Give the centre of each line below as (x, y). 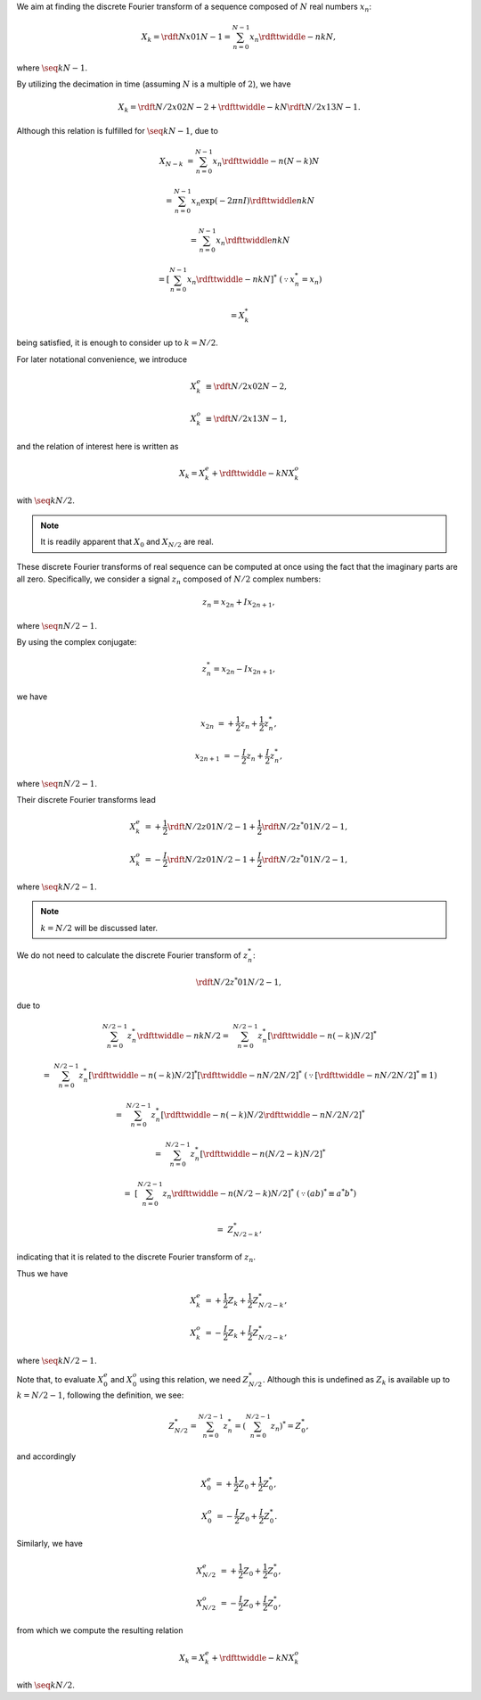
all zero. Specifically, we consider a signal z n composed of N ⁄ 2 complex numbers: (169, 580)
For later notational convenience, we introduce (102, 359)
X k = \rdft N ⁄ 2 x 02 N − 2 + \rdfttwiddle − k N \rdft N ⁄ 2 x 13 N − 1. (239, 109)
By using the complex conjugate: (77, 642)
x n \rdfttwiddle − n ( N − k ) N (266, 162)
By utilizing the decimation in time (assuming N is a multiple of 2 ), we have (154, 84)
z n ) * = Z (286, 1426)
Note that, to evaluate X (60, 1379)
